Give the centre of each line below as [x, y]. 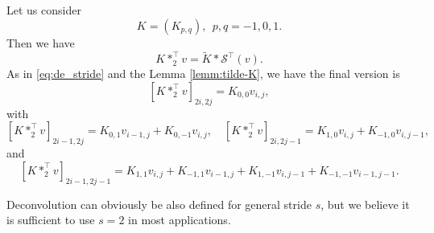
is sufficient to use [51, 220]
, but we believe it [365, 204]
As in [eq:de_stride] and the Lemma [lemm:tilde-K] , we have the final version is [203, 74]
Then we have [41, 42]
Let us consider [44, 10]
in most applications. [180, 220]
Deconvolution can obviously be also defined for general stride [159, 204]
